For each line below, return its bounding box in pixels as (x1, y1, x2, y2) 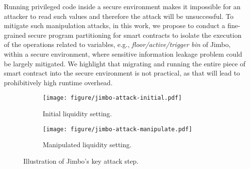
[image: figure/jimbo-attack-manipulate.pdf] (43, 125, 192, 133)
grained (4, 30, 26, 40)
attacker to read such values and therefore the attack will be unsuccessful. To (4, 11, 234, 21)
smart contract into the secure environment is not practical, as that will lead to (4, 68, 240, 78)
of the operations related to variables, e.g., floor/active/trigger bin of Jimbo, (4, 39, 231, 49)
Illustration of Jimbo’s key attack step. (23, 155, 139, 166)
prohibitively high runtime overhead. (4, 77, 113, 87)
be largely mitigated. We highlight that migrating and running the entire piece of (4, 58, 246, 68)
